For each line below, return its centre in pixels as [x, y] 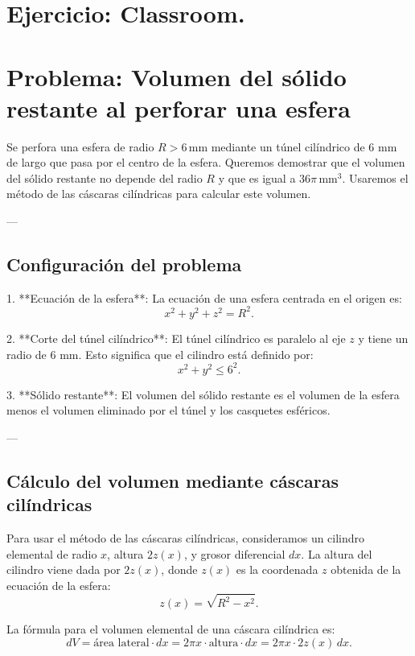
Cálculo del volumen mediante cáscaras [173, 480]
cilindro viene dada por [64, 569]
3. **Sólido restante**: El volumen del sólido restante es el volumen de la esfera [203, 394]
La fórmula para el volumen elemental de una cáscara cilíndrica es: [171, 629]
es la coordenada [277, 569]
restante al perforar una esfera [179, 107]
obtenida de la [366, 569]
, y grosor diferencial [234, 553]
